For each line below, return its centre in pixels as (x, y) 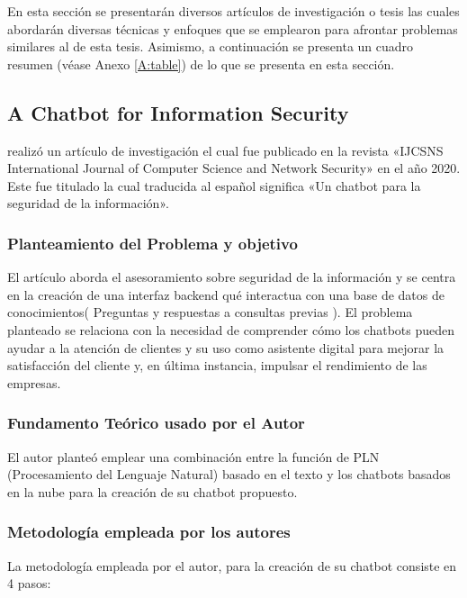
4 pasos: (29, 583)
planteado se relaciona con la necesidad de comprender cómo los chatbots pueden (231, 329)
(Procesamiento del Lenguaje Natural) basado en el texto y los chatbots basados (229, 474)
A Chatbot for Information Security (178, 112)
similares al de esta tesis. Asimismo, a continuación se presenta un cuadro (211, 46)
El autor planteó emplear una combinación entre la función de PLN (193, 456)
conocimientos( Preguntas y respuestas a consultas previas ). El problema (210, 312)
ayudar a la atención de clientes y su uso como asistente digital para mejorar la (226, 347)
